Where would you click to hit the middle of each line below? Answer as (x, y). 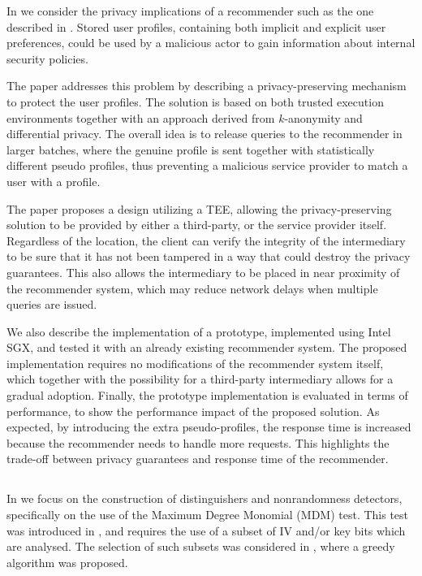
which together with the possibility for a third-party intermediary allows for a (200, 379)
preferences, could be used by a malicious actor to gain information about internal (211, 43)
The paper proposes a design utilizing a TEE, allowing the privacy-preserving (199, 208)
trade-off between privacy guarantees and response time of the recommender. (198, 459)
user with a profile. (54, 181)
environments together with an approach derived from (141, 117)
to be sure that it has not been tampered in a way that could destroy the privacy (209, 256)
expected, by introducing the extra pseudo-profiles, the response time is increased (209, 427)
